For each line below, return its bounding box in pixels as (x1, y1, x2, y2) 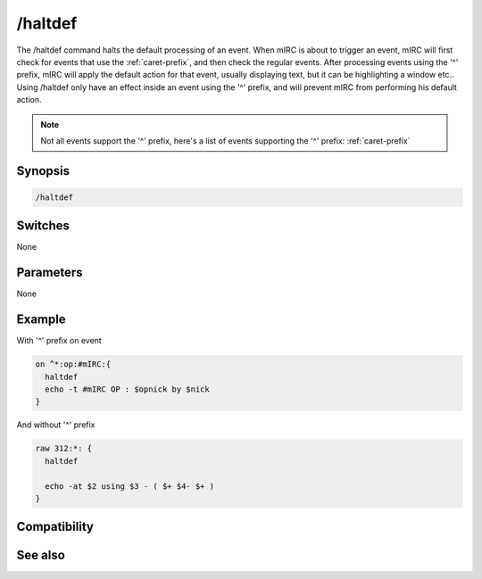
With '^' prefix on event (16, 335, 102, 346)
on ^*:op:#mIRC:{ (35, 360, 112, 369)
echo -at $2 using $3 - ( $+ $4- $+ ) (45, 481, 214, 491)
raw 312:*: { (35, 443, 93, 454)
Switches (16, 219, 71, 234)
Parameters (16, 265, 83, 280)
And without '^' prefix (16, 419, 96, 430)
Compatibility (16, 519, 94, 534)
